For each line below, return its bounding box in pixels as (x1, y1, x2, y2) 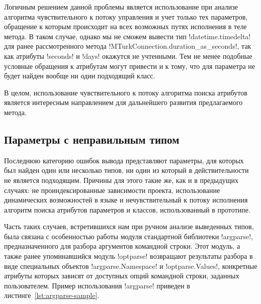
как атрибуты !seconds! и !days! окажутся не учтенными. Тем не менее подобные (4, 50, 252, 61)
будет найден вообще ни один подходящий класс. (4, 70, 155, 81)
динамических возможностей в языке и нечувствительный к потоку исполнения (4, 194, 248, 205)
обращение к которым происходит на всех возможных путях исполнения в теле (4, 21, 247, 32)
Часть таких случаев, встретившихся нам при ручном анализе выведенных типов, (4, 221, 254, 232)
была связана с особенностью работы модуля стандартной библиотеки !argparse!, (4, 231, 253, 241)
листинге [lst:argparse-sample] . (4, 290, 100, 300)
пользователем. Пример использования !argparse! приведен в (4, 280, 190, 290)
